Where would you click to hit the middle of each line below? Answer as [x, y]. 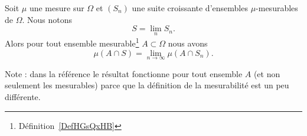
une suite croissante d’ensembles [190, 8]
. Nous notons [47, 19]
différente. [23, 97]
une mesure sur [57, 8]
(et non [267, 73]
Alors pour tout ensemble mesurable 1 [72, 42]
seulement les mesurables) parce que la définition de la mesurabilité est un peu [147, 85]
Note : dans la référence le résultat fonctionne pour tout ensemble [124, 73]
